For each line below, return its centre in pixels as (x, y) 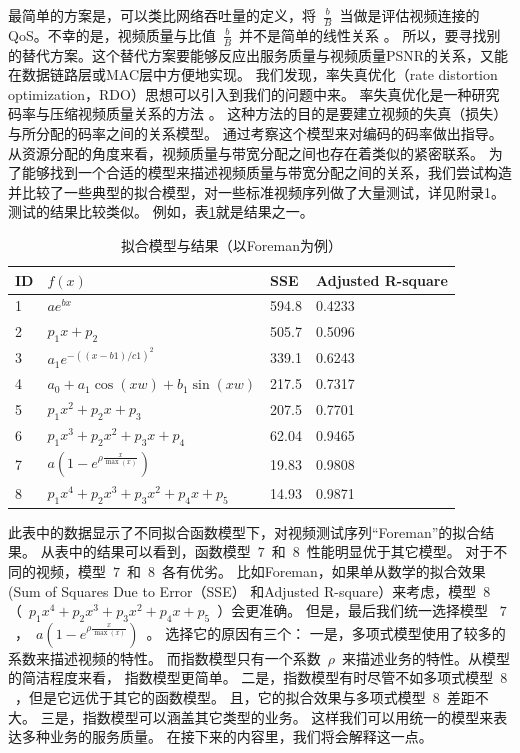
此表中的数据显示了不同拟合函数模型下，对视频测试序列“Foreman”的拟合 (244, 531)
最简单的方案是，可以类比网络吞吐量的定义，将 (162, 15)
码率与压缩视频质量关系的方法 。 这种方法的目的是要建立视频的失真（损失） (258, 113)
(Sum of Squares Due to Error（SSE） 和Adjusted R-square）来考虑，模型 (242, 590)
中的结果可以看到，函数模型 (159, 551)
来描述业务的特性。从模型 (425, 657)
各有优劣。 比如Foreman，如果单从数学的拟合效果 (323, 570)
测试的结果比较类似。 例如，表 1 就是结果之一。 (161, 211)
